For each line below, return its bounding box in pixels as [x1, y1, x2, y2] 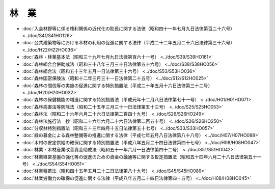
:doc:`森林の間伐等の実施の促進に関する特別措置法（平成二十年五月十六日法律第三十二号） [22, 82, 213, 89]
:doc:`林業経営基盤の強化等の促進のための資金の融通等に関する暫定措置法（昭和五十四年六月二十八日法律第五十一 [22, 153, 262, 160]
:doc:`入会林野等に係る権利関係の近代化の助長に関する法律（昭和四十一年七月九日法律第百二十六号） [22, 25, 235, 32]
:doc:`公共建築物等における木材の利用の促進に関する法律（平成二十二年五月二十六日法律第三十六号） [22, 40, 235, 46]
